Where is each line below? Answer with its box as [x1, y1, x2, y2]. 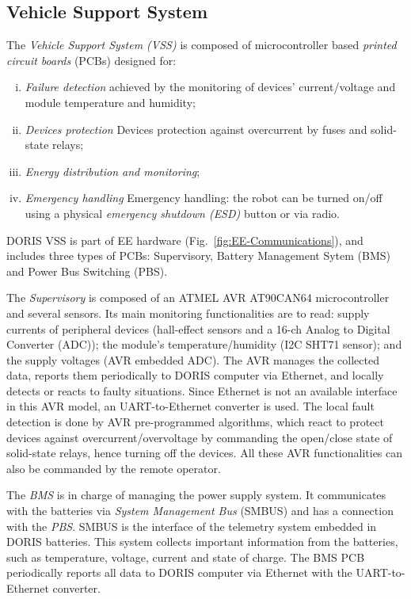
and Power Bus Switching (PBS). [6, 262, 168, 279]
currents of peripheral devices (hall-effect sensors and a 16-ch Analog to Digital [6, 320, 390, 337]
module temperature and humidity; [25, 93, 196, 110]
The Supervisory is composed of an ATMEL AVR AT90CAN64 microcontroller [6, 289, 390, 306]
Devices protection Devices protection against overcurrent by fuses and [25, 120, 367, 137]
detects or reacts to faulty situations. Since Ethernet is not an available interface [6, 382, 398, 399]
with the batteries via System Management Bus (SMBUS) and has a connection [6, 502, 394, 519]
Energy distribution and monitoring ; [25, 162, 200, 179]
